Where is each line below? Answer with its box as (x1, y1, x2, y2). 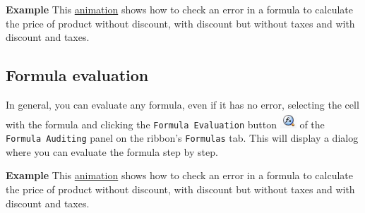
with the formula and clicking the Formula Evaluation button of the (6, 116, 325, 131)
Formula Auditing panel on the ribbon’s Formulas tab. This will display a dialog (6, 130, 359, 145)
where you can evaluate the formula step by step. (6, 144, 218, 159)
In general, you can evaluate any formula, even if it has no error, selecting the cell (6, 97, 359, 111)
